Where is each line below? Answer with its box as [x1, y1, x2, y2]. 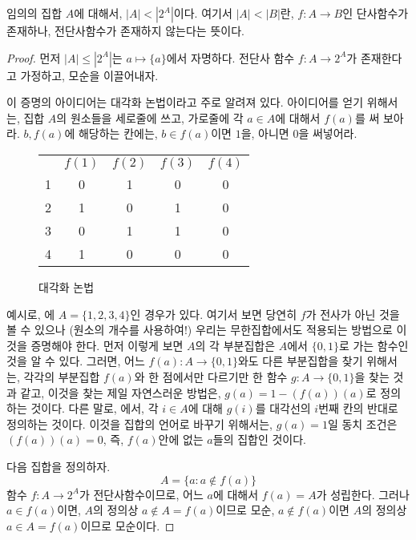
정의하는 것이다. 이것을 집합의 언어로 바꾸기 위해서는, [6, 415, 273, 432]
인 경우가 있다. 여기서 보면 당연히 [130, 305, 297, 322]
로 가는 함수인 [338, 336, 409, 353]
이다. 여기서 [173, 5, 232, 21]
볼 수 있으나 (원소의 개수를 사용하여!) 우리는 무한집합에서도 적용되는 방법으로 [6, 321, 393, 338]
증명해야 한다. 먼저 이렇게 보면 [30, 336, 184, 353]
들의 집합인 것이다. [212, 431, 307, 448]
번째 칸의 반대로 [318, 400, 398, 417]
